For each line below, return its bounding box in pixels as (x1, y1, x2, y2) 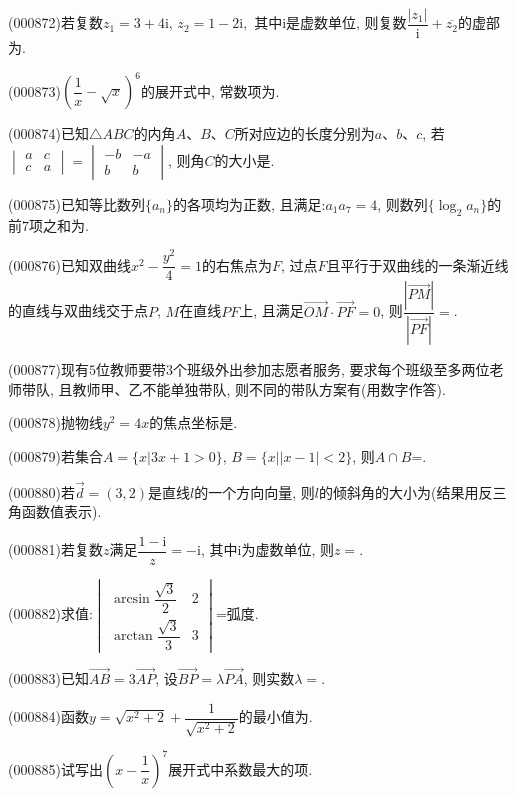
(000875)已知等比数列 (8, 193, 145, 214)
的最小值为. (238, 706, 313, 727)
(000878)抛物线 (8, 412, 103, 433)
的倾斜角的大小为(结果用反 (318, 481, 493, 502)
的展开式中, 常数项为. (141, 80, 280, 101)
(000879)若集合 (8, 445, 103, 466)
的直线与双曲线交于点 (8, 300, 148, 321)
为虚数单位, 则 (241, 539, 334, 560)
